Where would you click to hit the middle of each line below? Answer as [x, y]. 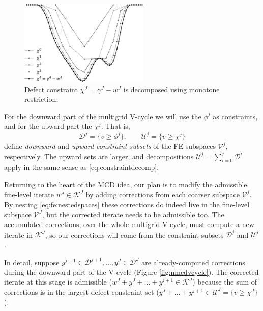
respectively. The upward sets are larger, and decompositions [99, 156]
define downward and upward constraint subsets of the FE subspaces [110, 146]
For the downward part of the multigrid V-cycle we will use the [103, 116]
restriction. [41, 99]
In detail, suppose [32, 262]
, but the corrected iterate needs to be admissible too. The [133, 214]
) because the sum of [225, 282]
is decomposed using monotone [171, 89]
